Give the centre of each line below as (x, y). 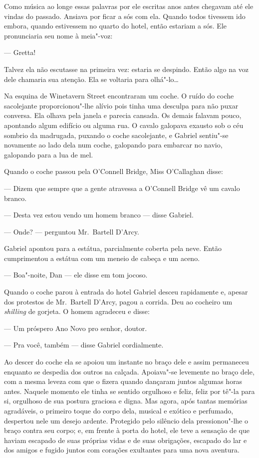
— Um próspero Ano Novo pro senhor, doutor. (76, 328)
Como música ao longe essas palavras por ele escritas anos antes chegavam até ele (129, 6)
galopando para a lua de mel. (49, 154)
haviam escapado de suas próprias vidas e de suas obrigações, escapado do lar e (126, 440)
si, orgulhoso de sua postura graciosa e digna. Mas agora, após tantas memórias (126, 401)
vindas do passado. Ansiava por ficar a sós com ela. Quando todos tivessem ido (125, 16)
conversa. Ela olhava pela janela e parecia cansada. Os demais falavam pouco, (123, 115)
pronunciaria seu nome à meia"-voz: (58, 35)
